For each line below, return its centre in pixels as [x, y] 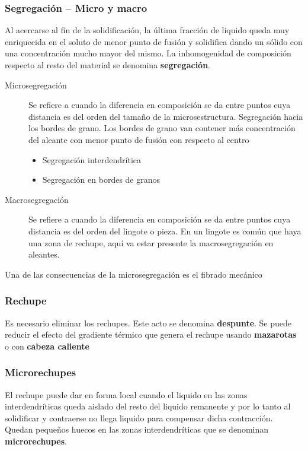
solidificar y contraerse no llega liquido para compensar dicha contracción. [139, 417]
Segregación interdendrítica [92, 159]
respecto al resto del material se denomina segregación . [108, 65]
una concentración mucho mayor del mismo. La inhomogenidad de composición [148, 53]
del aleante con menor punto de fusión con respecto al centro [139, 139]
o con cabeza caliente [47, 346]
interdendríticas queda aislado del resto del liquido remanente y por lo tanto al [148, 406]
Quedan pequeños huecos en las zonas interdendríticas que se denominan [137, 429]
